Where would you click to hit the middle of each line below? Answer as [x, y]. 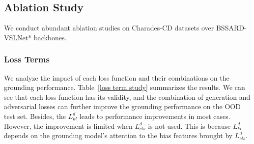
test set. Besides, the [35, 116]
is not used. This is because [189, 126]
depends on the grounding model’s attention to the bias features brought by [118, 135]
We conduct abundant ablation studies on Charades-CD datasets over [109, 28]
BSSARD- [231, 28]
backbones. [50, 37]
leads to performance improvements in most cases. [155, 116]
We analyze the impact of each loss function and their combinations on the [117, 77]
